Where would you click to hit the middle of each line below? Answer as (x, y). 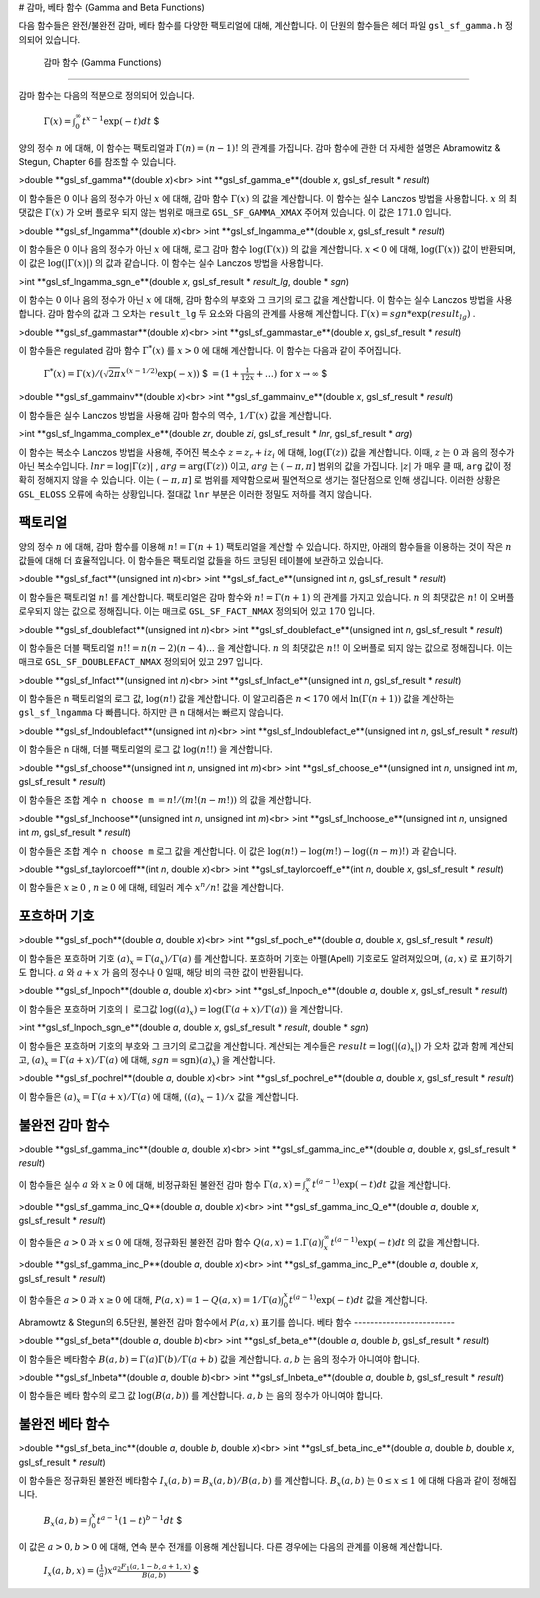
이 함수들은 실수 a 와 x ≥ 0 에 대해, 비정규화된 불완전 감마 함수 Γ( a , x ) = (160, 1184)
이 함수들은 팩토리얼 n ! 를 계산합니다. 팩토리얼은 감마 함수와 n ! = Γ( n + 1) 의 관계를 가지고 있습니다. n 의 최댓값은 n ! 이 (253, 597)
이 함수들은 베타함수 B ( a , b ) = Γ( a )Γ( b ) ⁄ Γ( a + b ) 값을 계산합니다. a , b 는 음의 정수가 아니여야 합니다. (219, 1359)
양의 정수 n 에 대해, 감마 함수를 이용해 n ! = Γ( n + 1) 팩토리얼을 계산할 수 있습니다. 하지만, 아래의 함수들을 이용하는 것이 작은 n (265, 546)
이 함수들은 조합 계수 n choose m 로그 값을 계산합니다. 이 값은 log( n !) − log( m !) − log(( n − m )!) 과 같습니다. (237, 851)
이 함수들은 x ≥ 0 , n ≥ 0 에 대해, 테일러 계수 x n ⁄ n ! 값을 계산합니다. (151, 887)
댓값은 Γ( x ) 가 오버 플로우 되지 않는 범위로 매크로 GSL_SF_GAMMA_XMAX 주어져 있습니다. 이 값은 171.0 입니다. (235, 212)
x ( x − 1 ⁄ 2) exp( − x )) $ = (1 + (180, 372)
